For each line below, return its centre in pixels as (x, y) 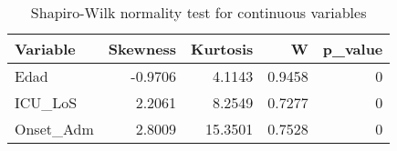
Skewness (142, 49)
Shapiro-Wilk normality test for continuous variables (198, 12)
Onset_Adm (54, 129)
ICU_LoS (46, 102)
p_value (353, 49)
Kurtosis (222, 49)
